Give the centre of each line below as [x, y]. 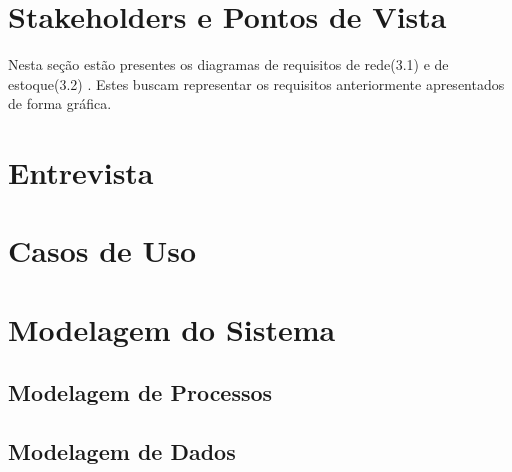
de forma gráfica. [60, 103]
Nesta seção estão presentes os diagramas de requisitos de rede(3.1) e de [228, 64]
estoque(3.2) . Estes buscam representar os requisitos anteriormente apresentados [256, 83]
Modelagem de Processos [140, 392]
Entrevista [81, 172]
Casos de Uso [102, 250]
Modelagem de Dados [122, 451]
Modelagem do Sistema [172, 328]
